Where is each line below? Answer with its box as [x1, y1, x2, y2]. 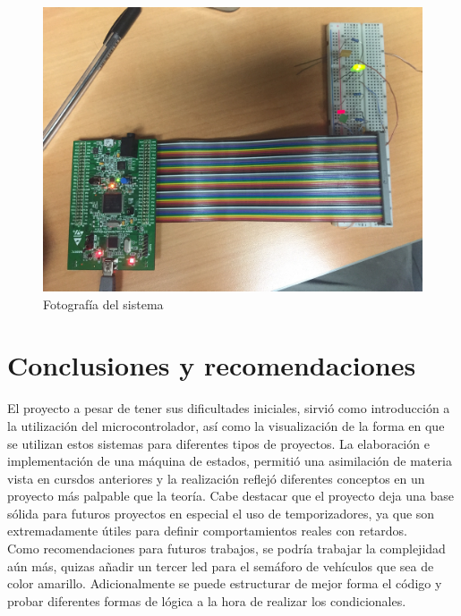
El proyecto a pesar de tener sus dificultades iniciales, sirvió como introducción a [7, 399, 450, 418]
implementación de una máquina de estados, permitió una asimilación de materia [7, 451, 452, 470]
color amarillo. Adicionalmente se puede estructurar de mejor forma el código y [7, 574, 442, 593]
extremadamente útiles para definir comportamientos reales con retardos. [7, 521, 408, 540]
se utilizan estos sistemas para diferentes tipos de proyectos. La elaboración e [7, 434, 430, 452]
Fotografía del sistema [43, 294, 164, 313]
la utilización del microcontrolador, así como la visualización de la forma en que [7, 416, 445, 435]
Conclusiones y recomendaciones [7, 347, 416, 384]
